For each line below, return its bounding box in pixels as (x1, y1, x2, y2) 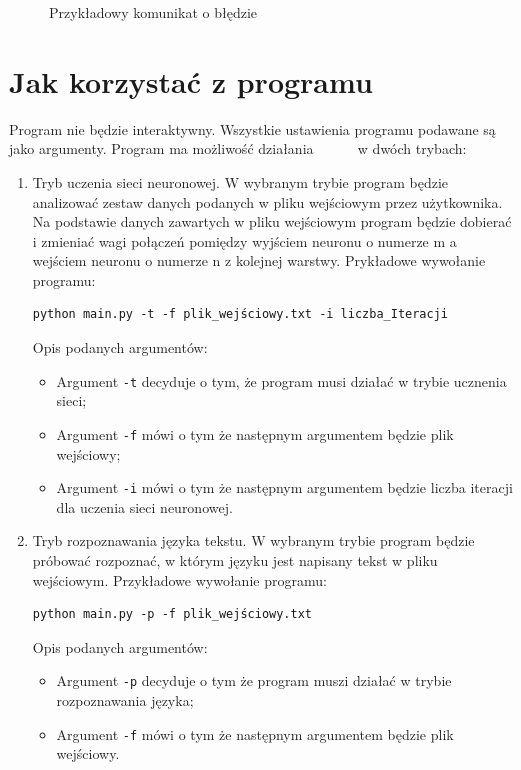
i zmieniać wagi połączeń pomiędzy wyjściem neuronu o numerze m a (32, 230, 457, 251)
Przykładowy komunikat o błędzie (49, 2, 257, 22)
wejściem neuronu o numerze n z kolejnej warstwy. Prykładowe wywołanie (32, 250, 486, 271)
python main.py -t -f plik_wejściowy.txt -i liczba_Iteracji (32, 307, 449, 322)
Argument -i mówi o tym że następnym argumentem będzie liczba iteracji (56, 477, 513, 498)
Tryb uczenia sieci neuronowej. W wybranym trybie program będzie (32, 171, 449, 192)
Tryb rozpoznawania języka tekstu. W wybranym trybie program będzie (32, 530, 475, 551)
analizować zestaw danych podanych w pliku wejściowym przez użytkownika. (32, 191, 503, 212)
